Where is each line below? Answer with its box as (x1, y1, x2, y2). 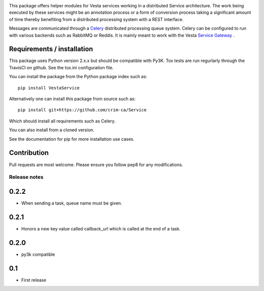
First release (21, 277, 46, 283)
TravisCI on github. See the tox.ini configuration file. (9, 64, 114, 70)
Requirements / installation (9, 45, 93, 53)
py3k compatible (21, 251, 55, 257)
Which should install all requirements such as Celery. (9, 118, 116, 124)
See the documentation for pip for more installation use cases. (9, 136, 134, 142)
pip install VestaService (18, 85, 80, 90)
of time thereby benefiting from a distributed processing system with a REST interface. (9, 16, 184, 22)
